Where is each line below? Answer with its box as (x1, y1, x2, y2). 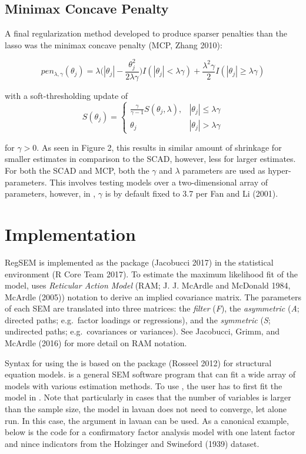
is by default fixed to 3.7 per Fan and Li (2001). (105, 187, 278, 200)
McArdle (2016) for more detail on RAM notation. (5, 337, 187, 349)
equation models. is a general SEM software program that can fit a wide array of (5, 368, 296, 380)
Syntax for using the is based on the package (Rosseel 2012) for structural (5, 356, 272, 369)
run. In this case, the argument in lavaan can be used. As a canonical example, (5, 414, 289, 426)
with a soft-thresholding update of (5, 89, 128, 101)
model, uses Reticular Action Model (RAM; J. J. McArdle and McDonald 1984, (5, 279, 291, 291)
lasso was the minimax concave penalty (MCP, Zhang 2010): (5, 38, 222, 51)
